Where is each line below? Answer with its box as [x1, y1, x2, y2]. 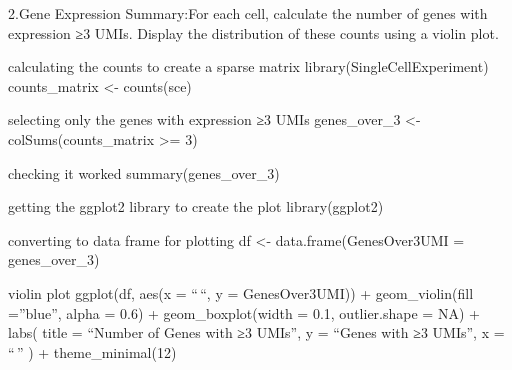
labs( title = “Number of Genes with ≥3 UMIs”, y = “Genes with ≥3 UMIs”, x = [8, 322, 505, 343]
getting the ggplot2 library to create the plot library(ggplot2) [8, 196, 384, 217]
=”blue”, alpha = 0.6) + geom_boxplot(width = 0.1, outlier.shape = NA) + [8, 302, 480, 323]
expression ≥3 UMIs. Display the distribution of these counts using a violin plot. [8, 22, 499, 43]
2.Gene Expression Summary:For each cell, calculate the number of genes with [8, 3, 488, 23]
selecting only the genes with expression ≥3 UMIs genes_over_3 [8, 109, 401, 130]
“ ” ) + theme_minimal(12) [8, 341, 177, 362]
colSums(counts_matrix [8, 128, 155, 149]
